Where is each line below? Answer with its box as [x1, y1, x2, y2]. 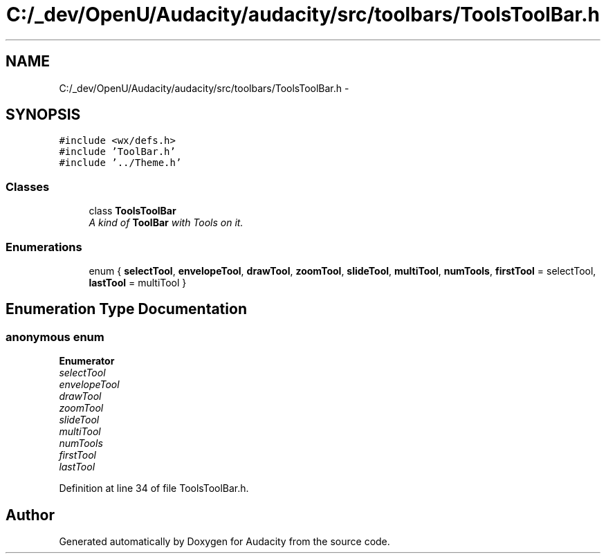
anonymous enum [6, 329, 104, 344]
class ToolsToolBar [89, 205, 176, 217]
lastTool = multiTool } [89, 276, 187, 288]
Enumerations [6, 239, 82, 254]
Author [6, 506, 55, 524]
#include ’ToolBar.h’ [59, 146, 176, 158]
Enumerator [59, 355, 115, 367]
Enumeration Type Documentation [6, 300, 247, 318]
